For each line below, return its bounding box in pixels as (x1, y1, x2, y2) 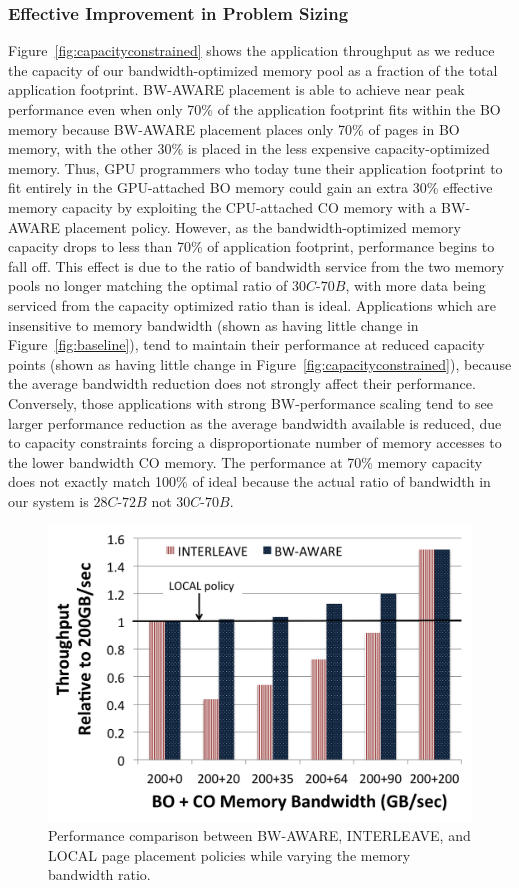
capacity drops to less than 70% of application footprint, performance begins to (8, 236, 495, 257)
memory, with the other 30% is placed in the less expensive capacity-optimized (8, 138, 490, 159)
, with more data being (345, 275, 486, 296)
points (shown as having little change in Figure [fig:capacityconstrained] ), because (8, 353, 512, 374)
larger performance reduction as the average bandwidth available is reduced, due (8, 412, 502, 433)
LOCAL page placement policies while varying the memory (48, 844, 411, 865)
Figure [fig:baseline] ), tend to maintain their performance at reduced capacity (8, 334, 485, 355)
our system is (8, 490, 89, 511)
